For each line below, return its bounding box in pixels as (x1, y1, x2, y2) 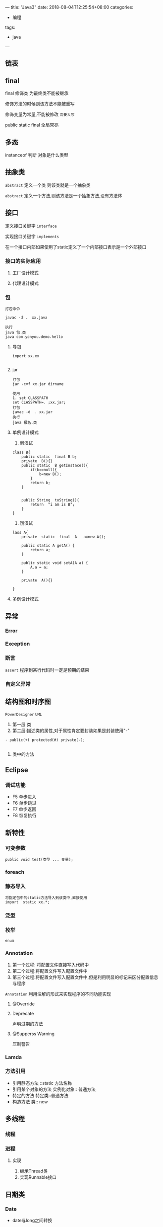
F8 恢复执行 (12, 813, 37, 818)
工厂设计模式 (12, 269, 39, 275)
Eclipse (5, 765, 29, 774)
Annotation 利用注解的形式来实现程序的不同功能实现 (5, 991, 111, 997)
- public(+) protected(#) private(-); (5, 737, 85, 742)
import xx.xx (12, 354, 40, 359)
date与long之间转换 (12, 1218, 53, 1224)
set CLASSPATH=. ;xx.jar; (12, 400, 66, 405)
